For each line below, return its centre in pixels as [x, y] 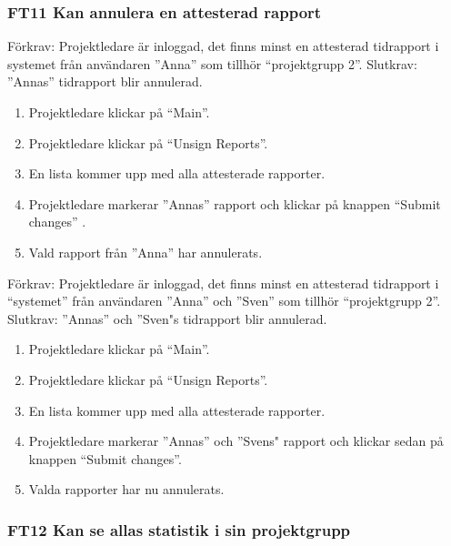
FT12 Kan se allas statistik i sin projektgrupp [179, 529]
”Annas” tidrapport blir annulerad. [105, 81]
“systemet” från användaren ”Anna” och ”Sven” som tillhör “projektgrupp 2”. [224, 301]
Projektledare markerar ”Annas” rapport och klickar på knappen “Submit [235, 203]
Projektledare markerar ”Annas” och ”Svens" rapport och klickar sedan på [236, 441]
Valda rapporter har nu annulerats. [126, 489]
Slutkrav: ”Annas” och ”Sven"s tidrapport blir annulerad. [167, 318]
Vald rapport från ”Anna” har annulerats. [145, 252]
